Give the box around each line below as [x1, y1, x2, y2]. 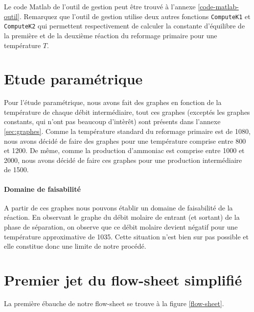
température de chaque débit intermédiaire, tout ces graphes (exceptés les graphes [4, 106, 250, 117]
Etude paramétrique [4, 69, 143, 89]
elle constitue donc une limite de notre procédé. [4, 241, 146, 251]
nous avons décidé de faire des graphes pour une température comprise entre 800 [4, 135, 246, 146]
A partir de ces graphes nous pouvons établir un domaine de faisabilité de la [4, 202, 233, 212]
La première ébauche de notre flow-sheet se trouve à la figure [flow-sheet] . [4, 298, 224, 308]
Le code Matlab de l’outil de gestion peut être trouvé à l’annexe [4, 1, 196, 11]
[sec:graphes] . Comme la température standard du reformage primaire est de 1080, [4, 126, 251, 136]
